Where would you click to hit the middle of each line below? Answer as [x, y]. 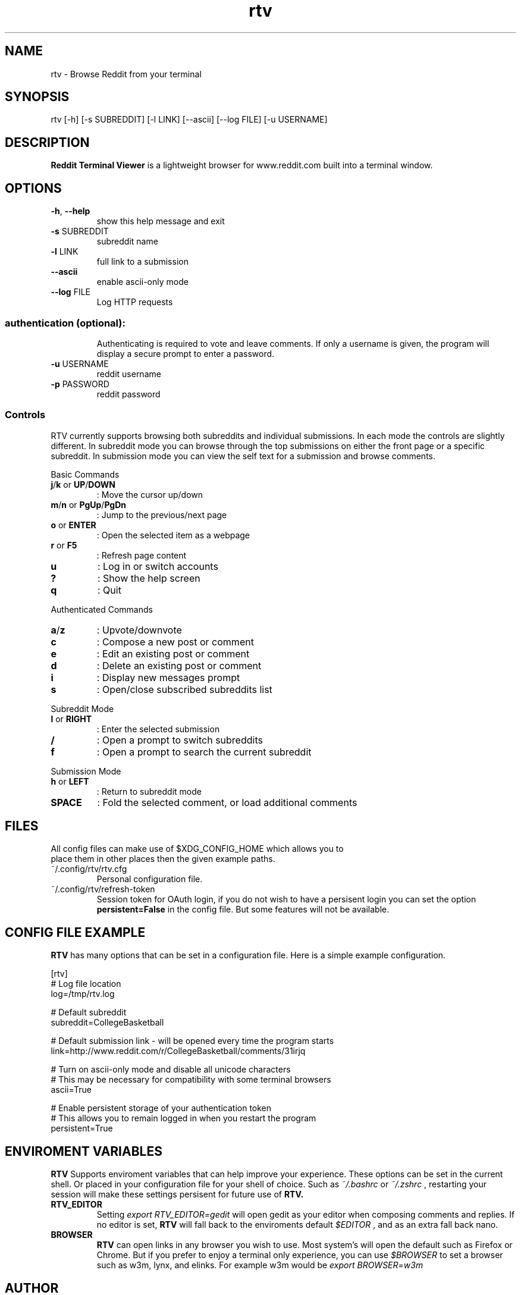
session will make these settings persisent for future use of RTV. [177, 1194]
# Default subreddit [89, 1012]
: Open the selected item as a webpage [173, 535]
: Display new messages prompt [168, 677]
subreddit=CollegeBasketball [107, 1023]
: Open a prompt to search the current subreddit [204, 752]
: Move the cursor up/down [150, 494]
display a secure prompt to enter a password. [186, 353]
